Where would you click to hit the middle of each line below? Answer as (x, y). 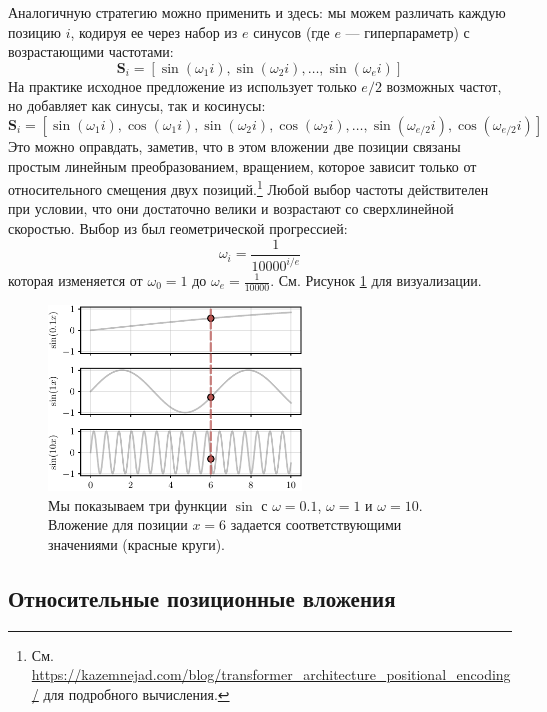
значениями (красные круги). (137, 543)
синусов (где (291, 31)
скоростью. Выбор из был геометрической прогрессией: (178, 228)
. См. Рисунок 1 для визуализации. (376, 280)
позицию (34, 31)
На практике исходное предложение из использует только (182, 85)
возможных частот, (444, 85)
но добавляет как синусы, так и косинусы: (137, 105)
